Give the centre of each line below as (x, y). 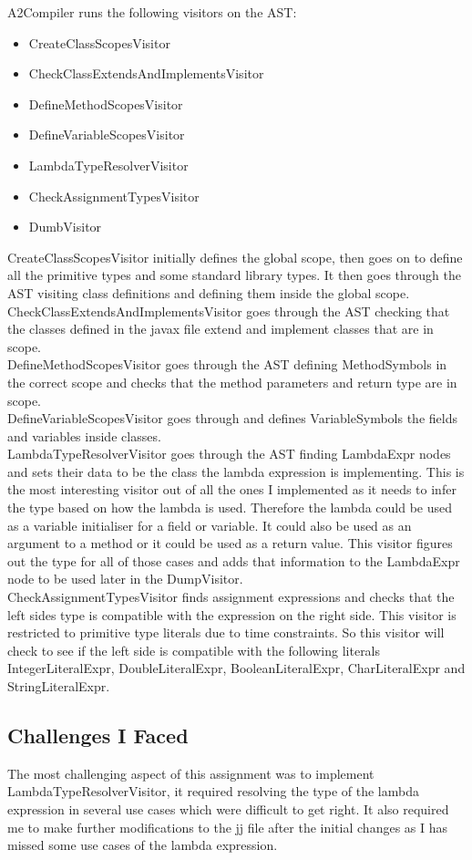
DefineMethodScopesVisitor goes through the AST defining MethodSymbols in (227, 364)
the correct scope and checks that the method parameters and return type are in (232, 382)
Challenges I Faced (98, 735)
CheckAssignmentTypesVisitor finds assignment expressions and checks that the (231, 597)
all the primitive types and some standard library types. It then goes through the (234, 275)
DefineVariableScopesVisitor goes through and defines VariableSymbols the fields (232, 418)
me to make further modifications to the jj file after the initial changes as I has (228, 827)
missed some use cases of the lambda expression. (143, 845)
